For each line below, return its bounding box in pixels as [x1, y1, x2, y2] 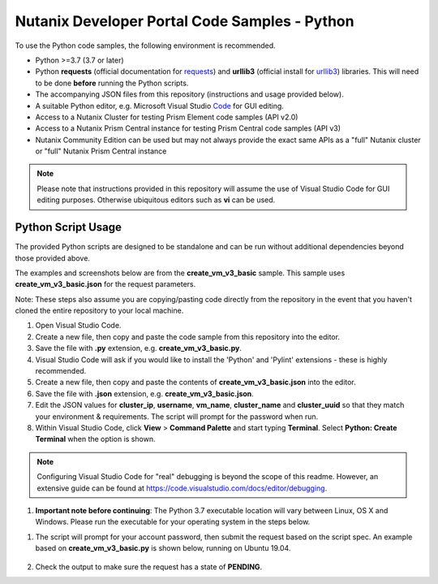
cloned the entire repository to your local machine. [15, 305, 184, 316]
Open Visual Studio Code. [35, 321, 122, 331]
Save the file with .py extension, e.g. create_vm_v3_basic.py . [35, 344, 243, 353]
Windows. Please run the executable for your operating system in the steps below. [35, 517, 311, 527]
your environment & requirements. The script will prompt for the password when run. [35, 411, 319, 422]
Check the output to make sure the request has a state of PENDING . [35, 561, 263, 572]
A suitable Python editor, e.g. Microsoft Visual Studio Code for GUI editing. [35, 101, 284, 110]
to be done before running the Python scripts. [35, 78, 189, 88]
